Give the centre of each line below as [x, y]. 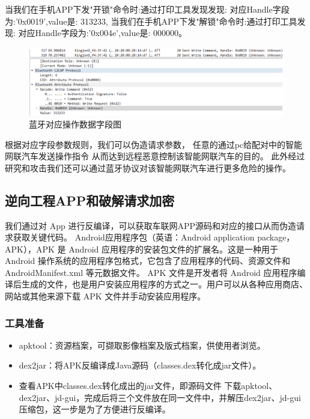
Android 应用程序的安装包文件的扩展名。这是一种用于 [174, 249]
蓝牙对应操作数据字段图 [75, 124]
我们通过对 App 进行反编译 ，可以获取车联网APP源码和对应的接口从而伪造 [150, 225]
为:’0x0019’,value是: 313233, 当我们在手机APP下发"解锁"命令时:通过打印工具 [151, 21]
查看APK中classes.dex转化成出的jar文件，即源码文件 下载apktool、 [148, 386]
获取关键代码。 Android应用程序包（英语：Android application [134, 237]
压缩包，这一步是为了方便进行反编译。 [95, 409]
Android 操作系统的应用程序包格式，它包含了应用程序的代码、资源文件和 [147, 261]
